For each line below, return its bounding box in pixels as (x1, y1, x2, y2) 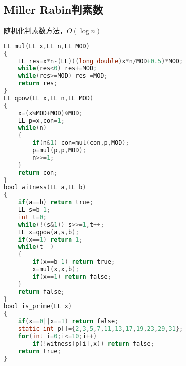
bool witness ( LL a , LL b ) (4, 184, 86, 191)
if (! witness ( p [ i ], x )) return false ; (32, 340, 154, 347)
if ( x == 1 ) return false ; (32, 273, 111, 280)
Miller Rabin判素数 (4, 2, 103, 17)
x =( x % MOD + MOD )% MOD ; (18, 109, 83, 117)
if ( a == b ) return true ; (18, 199, 94, 206)
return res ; (18, 80, 58, 87)
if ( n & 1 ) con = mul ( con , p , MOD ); (32, 139, 129, 147)
